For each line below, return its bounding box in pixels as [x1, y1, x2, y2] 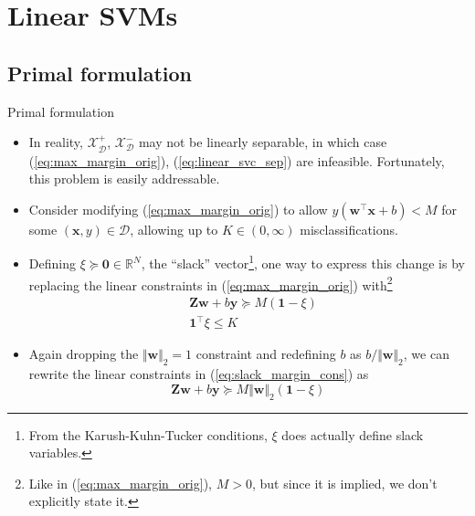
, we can [403, 344, 449, 363]
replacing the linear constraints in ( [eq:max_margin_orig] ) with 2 [28, 272, 393, 294]
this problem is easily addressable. [28, 169, 220, 188]
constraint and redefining [195, 344, 336, 363]
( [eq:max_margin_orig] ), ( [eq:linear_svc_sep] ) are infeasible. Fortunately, [28, 151, 445, 170]
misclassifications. [300, 219, 398, 238]
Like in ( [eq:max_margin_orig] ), [28, 473, 212, 492]
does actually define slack [281, 425, 424, 444]
